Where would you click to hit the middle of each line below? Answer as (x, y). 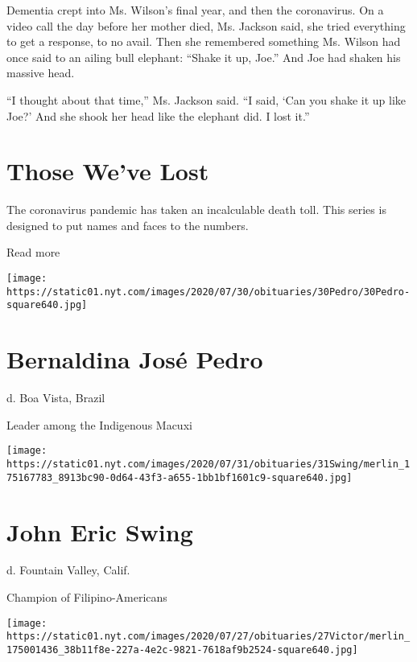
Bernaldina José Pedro (135, 359)
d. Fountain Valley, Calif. (68, 570)
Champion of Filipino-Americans (87, 597)
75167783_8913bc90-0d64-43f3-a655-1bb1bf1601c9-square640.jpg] (180, 477)
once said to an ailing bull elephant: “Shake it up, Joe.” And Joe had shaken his (204, 57)
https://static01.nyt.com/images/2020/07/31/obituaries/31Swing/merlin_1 (208, 464)
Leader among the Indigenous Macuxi (99, 424)
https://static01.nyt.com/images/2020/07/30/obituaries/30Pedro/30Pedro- (208, 292)
